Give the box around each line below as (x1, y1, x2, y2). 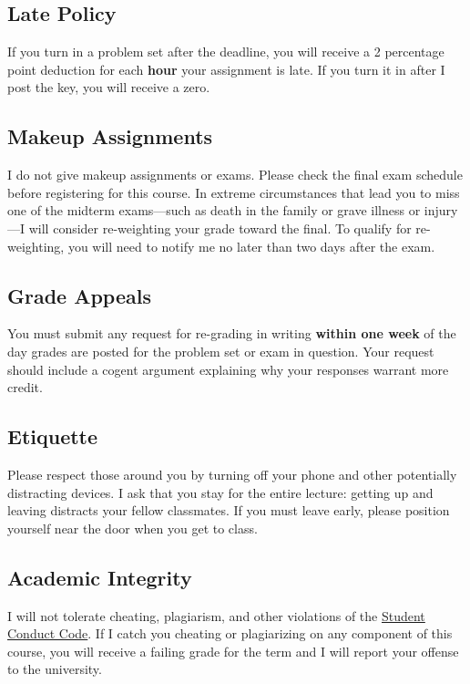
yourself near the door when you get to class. (7, 518, 258, 537)
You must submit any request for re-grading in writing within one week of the (7, 324, 456, 343)
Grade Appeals (7, 281, 152, 309)
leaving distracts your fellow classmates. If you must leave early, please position (7, 501, 450, 520)
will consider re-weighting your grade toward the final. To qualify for (28, 218, 412, 237)
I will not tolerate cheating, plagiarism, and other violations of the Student (7, 606, 425, 625)
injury (424, 201, 458, 220)
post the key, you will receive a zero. (7, 78, 210, 97)
